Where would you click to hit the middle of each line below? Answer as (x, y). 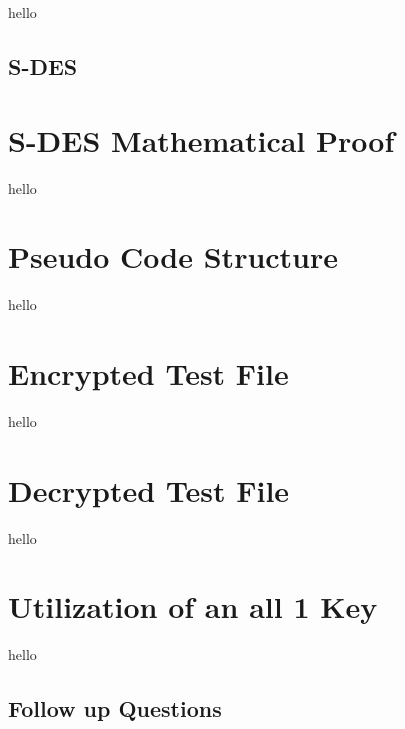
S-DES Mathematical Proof (201, 139)
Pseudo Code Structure (173, 256)
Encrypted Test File (148, 373)
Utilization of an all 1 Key (193, 606)
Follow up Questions (115, 708)
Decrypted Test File (149, 489)
